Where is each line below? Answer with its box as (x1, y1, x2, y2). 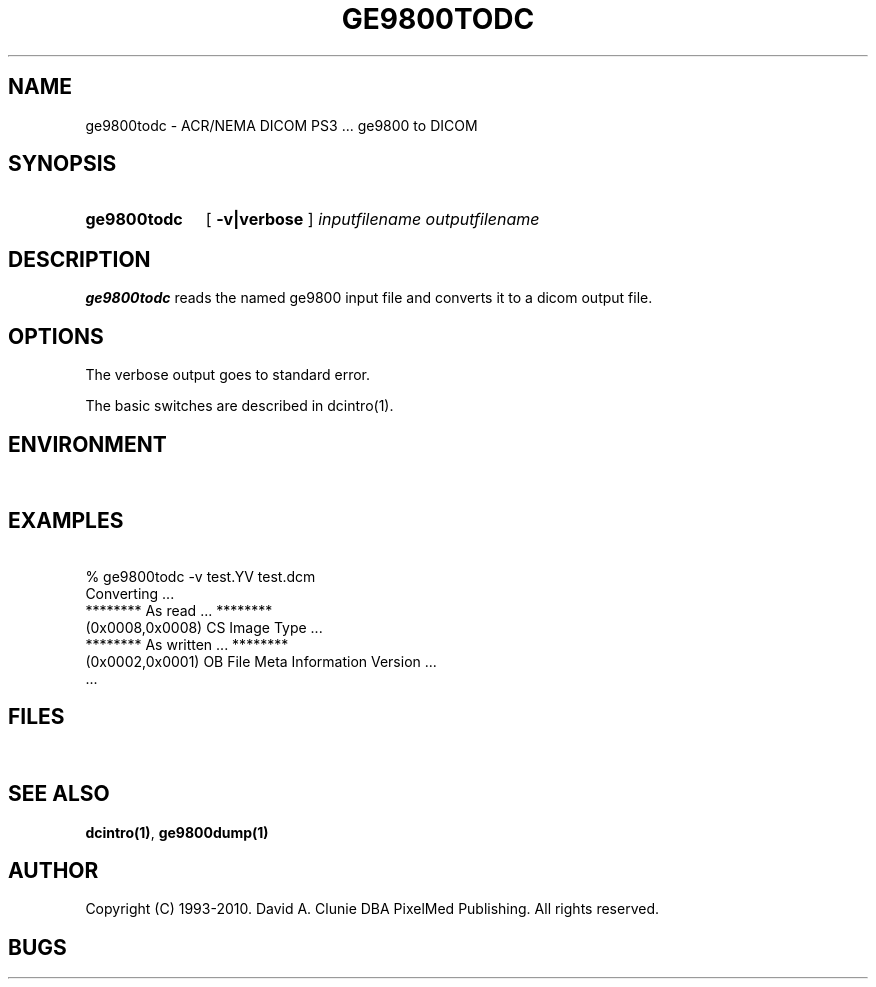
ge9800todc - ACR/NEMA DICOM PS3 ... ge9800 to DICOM (85, 116, 478, 134)
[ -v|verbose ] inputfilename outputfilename (205, 209, 540, 230)
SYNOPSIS (8, 151, 117, 177)
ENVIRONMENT (8, 431, 167, 457)
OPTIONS (8, 323, 104, 349)
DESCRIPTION (8, 246, 151, 272)
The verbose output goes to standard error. (85, 366, 371, 384)
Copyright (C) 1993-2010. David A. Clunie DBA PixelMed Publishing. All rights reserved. (85, 900, 660, 918)
